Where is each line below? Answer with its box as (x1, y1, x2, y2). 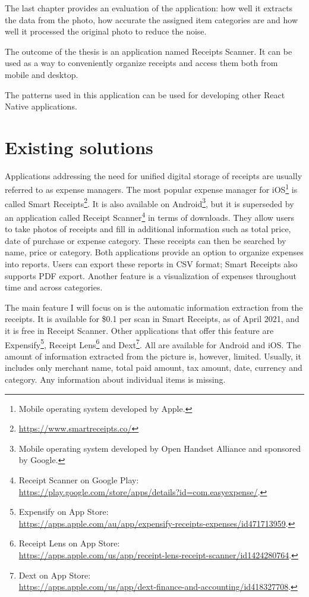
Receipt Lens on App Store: (18, 537, 120, 549)
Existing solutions (5, 135, 153, 159)
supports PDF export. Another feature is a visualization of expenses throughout (5, 269, 297, 282)
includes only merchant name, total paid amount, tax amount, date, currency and (5, 361, 302, 374)
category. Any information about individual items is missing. (5, 373, 226, 385)
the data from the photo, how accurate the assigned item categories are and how (5, 13, 298, 26)
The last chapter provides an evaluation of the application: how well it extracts (5, 2, 293, 14)
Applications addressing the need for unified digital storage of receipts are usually (5, 169, 302, 182)
